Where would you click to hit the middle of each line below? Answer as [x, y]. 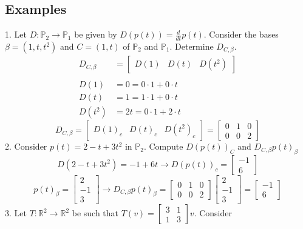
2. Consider [26, 146]
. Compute [163, 146]
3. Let [16, 213]
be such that [95, 213]
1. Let [16, 34]
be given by [96, 34]
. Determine [192, 46]
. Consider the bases [241, 34]
